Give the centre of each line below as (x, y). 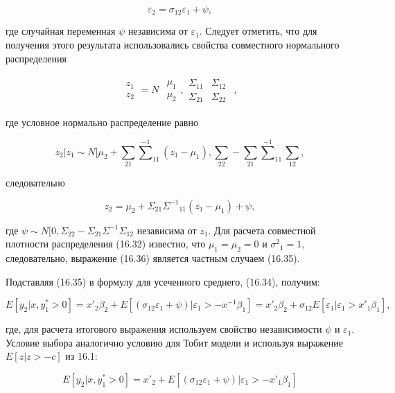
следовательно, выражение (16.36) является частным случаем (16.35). (153, 257)
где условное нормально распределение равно (102, 122)
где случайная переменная (61, 31)
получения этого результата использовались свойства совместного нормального (173, 45)
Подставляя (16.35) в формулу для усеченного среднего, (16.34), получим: (163, 281)
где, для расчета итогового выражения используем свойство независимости (164, 329)
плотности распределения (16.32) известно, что (106, 244)
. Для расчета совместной (262, 230)
